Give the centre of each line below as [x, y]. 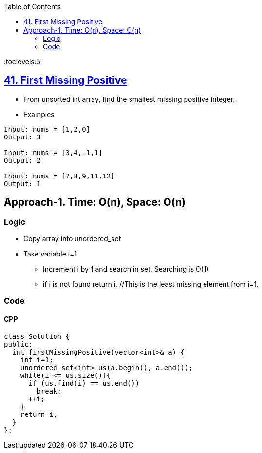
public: [19, 344]
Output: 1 [22, 184]
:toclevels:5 [22, 62]
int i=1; [37, 360]
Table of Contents [33, 7]
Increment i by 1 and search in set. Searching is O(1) [126, 269]
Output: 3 [22, 137]
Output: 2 [22, 160]
